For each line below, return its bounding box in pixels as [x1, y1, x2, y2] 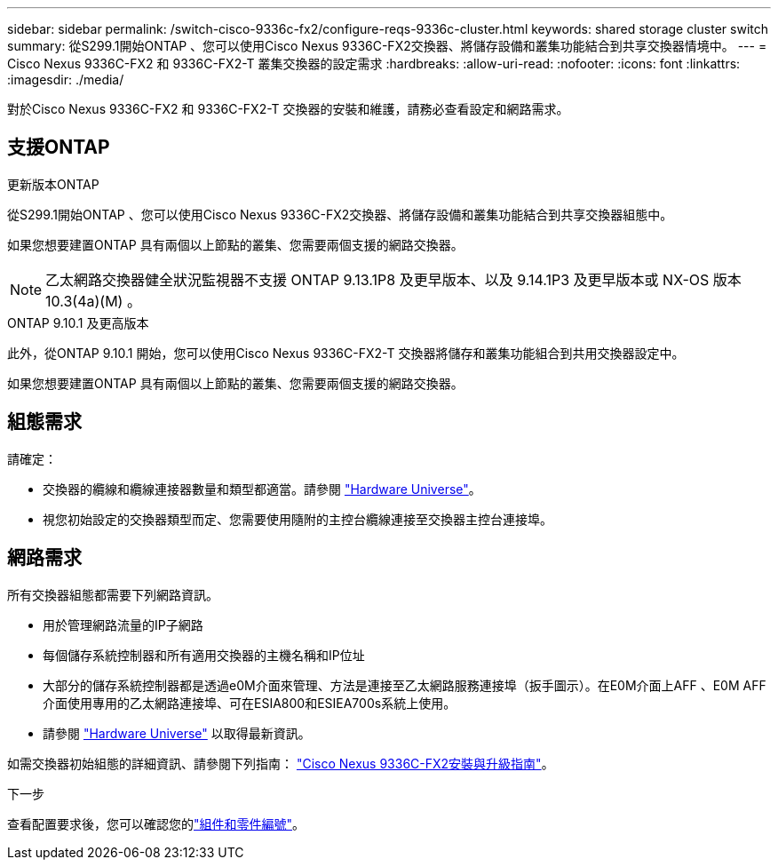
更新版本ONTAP [7, 176, 99, 192]
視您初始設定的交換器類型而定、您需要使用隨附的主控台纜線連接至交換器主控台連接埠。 [43, 511, 552, 527]
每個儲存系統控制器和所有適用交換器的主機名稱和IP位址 [43, 647, 365, 663]
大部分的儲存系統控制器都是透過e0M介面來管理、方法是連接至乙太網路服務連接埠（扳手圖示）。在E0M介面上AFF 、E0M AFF [43, 677, 766, 693]
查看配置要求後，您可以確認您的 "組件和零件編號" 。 [7, 815, 306, 831]
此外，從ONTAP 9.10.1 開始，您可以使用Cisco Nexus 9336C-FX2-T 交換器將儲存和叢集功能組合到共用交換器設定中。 [7, 345, 685, 361]
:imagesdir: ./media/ [7, 72, 124, 87]
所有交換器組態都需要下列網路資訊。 [7, 586, 218, 602]
